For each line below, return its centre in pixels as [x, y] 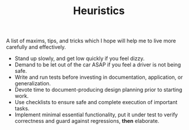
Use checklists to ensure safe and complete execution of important [96, 102]
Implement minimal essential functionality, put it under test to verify [96, 115]
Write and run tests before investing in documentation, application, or [99, 77]
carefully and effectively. [36, 47]
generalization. [33, 84]
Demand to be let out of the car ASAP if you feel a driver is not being [98, 65]
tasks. [22, 109]
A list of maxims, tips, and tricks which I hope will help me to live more [91, 41]
